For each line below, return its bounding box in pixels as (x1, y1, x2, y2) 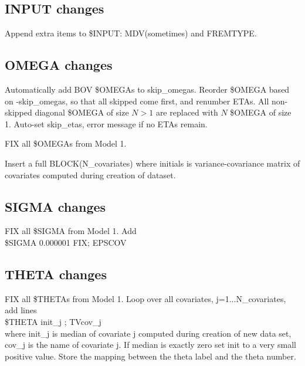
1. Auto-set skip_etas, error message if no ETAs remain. (5, 117, 208, 130)
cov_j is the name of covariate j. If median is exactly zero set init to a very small (5, 338, 296, 351)
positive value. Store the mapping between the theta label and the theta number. (5, 350, 296, 362)
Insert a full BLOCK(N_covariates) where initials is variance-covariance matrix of (5, 157, 300, 169)
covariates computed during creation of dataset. (5, 168, 176, 181)
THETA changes (5, 265, 107, 283)
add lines (5, 304, 37, 316)
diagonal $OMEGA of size (35, 106, 129, 118)
